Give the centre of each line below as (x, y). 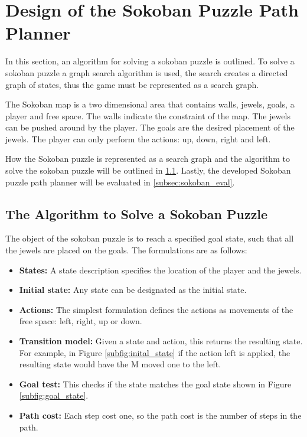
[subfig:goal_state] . (54, 395)
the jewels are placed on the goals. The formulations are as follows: (126, 250)
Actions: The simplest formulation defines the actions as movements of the (156, 309)
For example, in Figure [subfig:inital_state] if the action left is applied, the (155, 352)
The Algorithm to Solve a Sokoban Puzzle (137, 213)
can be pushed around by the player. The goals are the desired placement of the (150, 127)
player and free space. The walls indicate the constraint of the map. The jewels (148, 115)
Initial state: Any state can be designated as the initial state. (133, 290)
